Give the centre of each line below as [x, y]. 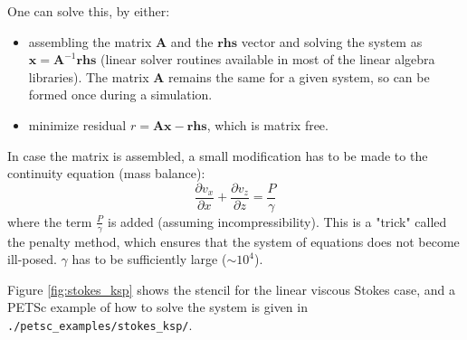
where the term [50, 221]
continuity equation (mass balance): [106, 173]
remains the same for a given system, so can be [299, 76]
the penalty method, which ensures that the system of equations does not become [233, 241]
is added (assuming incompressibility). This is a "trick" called [277, 221]
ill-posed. [32, 259]
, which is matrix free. [267, 124]
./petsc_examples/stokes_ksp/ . [100, 325]
